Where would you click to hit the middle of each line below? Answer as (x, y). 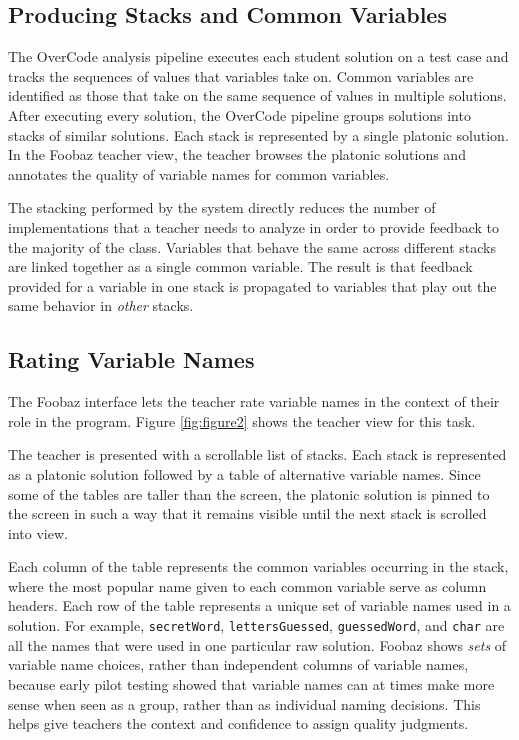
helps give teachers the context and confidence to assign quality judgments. (238, 723)
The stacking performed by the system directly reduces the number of (222, 207)
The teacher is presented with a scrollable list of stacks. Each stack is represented (257, 454)
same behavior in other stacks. (101, 305)
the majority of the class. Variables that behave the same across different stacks (252, 246)
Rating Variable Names (131, 359)
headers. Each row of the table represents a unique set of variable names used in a (259, 605)
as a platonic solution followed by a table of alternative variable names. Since (244, 473)
